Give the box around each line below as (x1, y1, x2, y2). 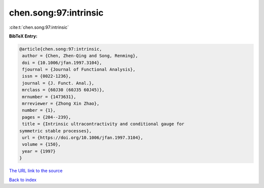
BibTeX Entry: (9, 33, 38, 39)
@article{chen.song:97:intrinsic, (19, 46, 102, 52)
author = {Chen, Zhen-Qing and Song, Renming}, (22, 53, 138, 58)
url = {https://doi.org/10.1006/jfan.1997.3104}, (22, 135, 144, 140)
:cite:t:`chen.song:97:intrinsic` (9, 24, 69, 30)
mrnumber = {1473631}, (22, 94, 77, 99)
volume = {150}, (22, 142, 61, 147)
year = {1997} (22, 149, 56, 154)
